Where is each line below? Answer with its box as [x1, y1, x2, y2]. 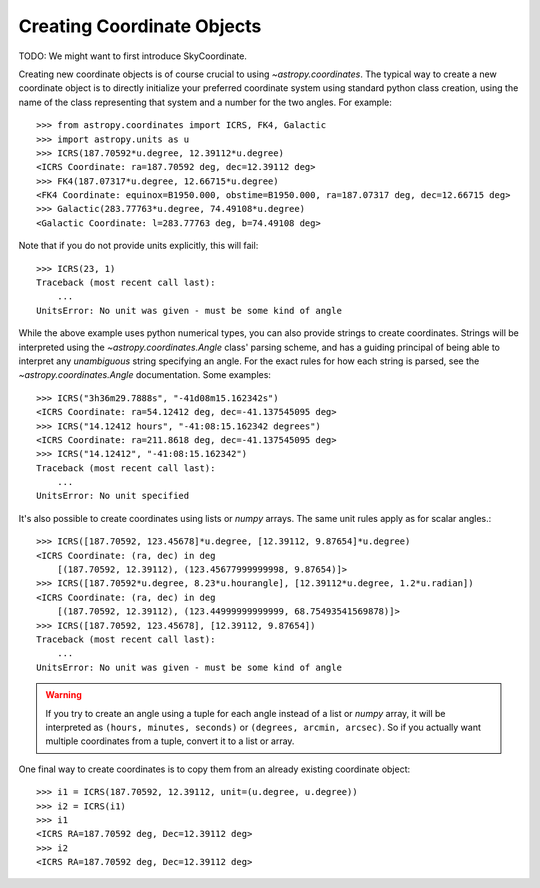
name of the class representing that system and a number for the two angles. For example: [18, 96, 392, 108]
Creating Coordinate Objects [18, 15, 262, 37]
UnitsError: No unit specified [36, 490, 190, 502]
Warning [45, 689, 82, 701]
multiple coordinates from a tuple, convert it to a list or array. [45, 735, 295, 747]
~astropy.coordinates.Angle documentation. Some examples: [18, 369, 272, 381]
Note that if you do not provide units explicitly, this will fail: [18, 240, 259, 252]
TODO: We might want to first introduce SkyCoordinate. [18, 50, 247, 62]
